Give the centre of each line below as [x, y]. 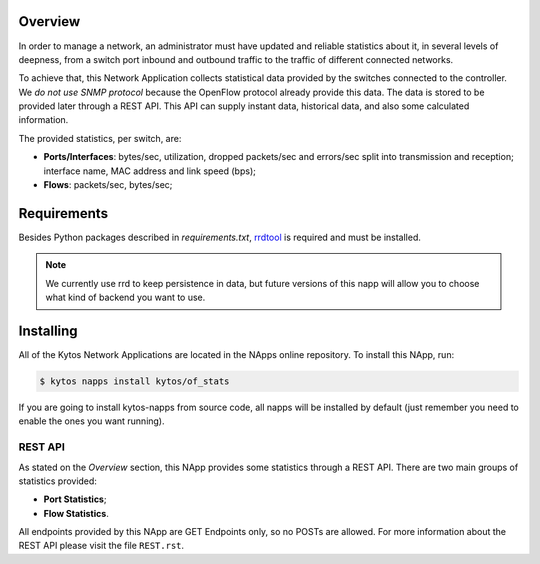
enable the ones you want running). [91, 421]
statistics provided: [57, 481]
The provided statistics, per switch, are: [100, 138]
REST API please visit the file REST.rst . [101, 546]
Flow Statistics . [76, 513]
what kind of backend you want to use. [125, 297]
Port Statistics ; [75, 499]
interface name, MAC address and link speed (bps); [150, 171]
